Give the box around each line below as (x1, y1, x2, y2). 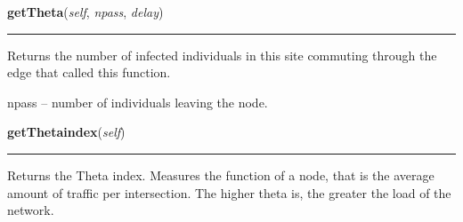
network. (7, 201, 54, 219)
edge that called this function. (7, 63, 171, 82)
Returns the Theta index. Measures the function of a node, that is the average (7, 165, 435, 184)
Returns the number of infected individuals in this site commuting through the (7, 45, 437, 64)
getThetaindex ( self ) (7, 123, 126, 141)
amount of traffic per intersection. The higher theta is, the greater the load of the (7, 183, 451, 202)
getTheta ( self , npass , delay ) (7, 3, 164, 20)
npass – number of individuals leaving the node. (7, 92, 268, 111)
